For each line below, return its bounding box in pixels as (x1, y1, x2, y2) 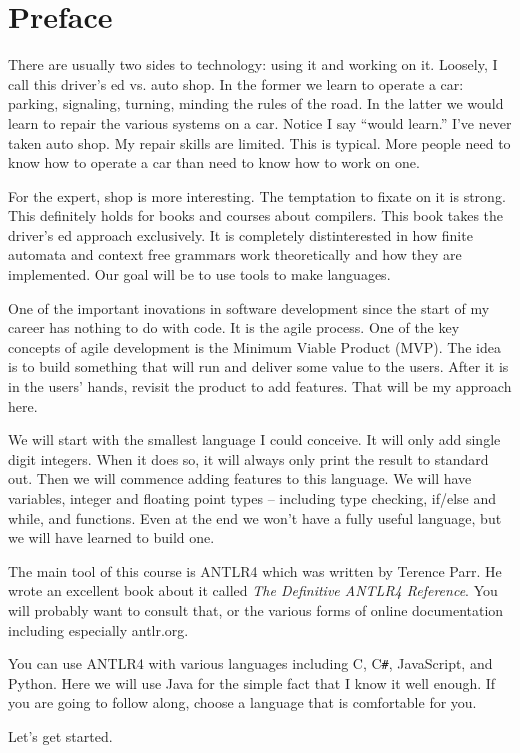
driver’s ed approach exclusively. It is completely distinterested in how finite (8, 224, 473, 245)
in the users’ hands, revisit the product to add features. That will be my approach (8, 376, 512, 397)
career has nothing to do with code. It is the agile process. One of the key (8, 317, 460, 338)
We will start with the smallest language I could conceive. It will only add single (8, 429, 501, 450)
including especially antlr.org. (8, 619, 189, 640)
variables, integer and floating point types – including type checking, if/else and (8, 488, 497, 508)
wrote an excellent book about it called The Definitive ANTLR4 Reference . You (8, 580, 498, 601)
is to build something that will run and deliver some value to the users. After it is (8, 356, 509, 377)
